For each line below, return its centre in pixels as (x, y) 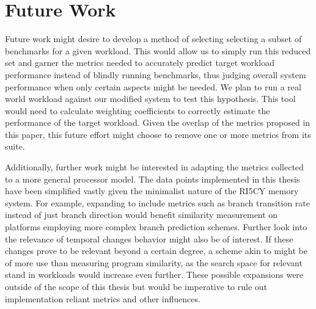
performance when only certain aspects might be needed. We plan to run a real (153, 86)
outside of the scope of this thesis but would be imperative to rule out (136, 286)
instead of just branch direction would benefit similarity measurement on (141, 215)
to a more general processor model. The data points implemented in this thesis (152, 179)
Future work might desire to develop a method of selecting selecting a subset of (153, 39)
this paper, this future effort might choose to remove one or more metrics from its (158, 134)
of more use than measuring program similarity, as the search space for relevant (154, 262)
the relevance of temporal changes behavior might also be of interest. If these (149, 238)
